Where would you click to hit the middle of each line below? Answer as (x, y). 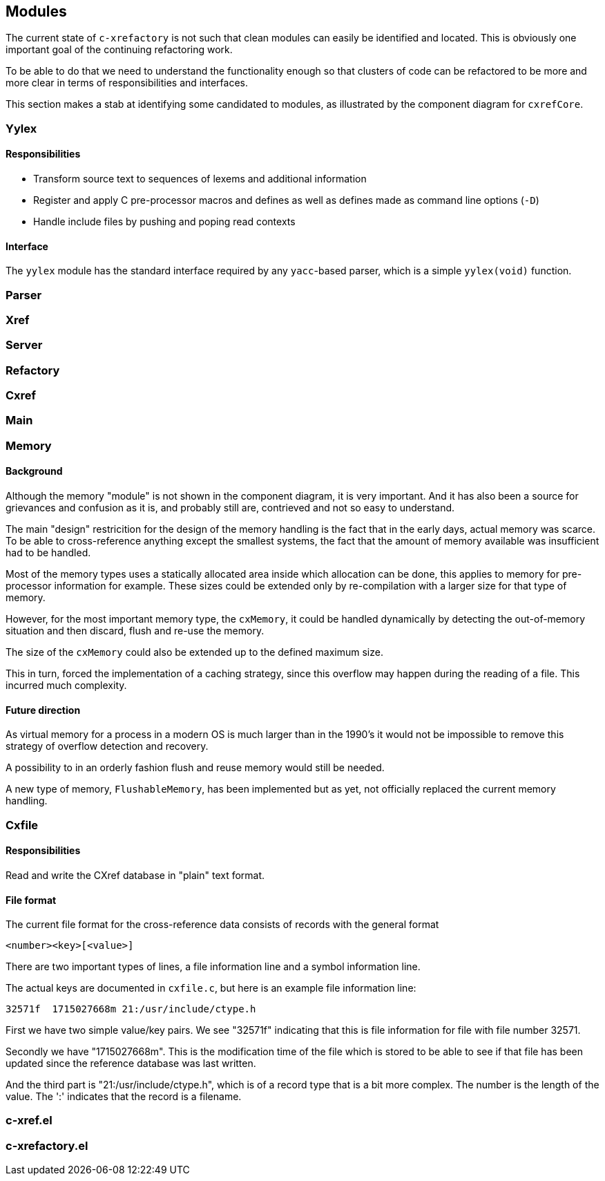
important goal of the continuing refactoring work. (119, 50)
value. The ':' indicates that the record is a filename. (124, 1097)
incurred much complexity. (66, 686)
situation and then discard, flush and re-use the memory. (135, 631)
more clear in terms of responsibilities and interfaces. (127, 83)
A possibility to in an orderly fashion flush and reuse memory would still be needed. (195, 768)
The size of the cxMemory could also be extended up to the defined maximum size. (194, 652)
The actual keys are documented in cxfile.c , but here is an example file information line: (211, 988)
